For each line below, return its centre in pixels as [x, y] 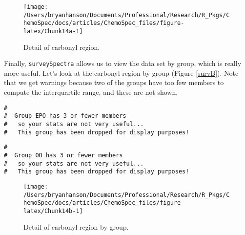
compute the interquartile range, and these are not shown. [91, 92]
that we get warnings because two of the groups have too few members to [114, 82]
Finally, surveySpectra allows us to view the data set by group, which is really [123, 63]
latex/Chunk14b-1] [53, 211]
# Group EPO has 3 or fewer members [65, 116]
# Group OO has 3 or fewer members [63, 155]
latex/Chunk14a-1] [53, 31]
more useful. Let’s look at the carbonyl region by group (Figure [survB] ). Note [121, 73]
